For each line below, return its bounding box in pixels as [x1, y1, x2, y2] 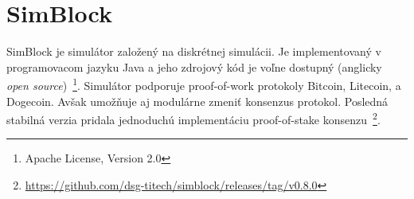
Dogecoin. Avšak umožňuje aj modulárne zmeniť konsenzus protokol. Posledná [6, 92, 389, 109]
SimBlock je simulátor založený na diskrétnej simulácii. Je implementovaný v [6, 43, 381, 60]
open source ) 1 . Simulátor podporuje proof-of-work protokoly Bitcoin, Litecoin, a [6, 75, 401, 93]
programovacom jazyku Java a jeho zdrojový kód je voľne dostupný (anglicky [6, 58, 382, 75]
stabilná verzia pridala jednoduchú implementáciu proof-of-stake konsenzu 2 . [6, 109, 381, 127]
